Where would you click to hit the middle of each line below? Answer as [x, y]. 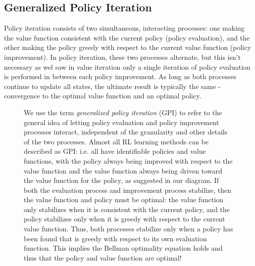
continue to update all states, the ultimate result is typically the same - [112, 86]
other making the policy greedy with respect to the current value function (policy [127, 47]
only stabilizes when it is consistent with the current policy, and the [127, 209]
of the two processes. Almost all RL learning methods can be [116, 141]
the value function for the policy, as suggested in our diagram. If [121, 180]
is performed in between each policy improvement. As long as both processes [120, 76]
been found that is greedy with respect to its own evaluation [115, 238]
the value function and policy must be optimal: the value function [124, 199]
